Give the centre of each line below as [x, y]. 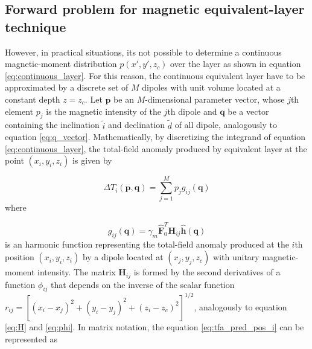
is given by [92, 160]
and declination [136, 125]
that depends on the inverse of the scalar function [143, 284]
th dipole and [192, 111]
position [20, 257]
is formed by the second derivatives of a [207, 272]
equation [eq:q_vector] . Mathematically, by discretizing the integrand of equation [155, 137]
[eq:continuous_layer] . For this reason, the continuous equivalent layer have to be [155, 75]
